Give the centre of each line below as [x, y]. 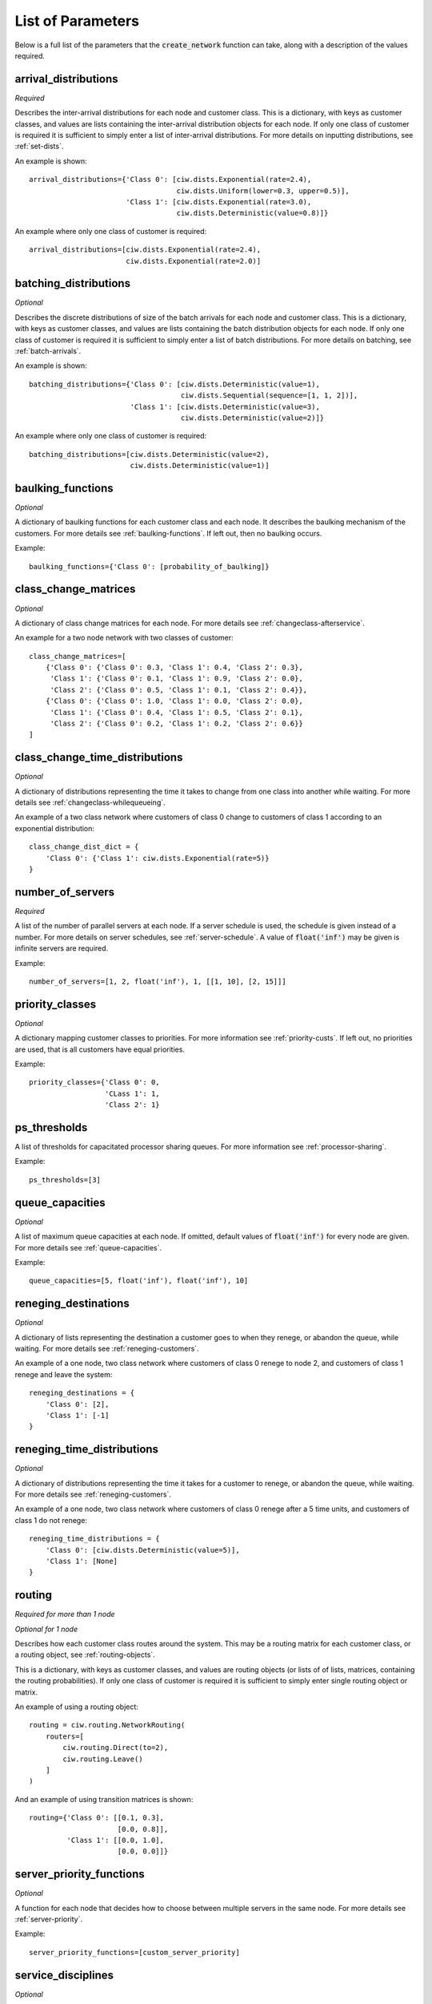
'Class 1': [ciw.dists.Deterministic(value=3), [225, 406]
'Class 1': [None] [82, 1561]
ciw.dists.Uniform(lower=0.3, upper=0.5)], [263, 191]
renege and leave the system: [64, 1374]
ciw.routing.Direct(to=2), [116, 1748]
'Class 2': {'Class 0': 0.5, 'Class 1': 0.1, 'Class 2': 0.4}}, [179, 690]
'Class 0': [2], [77, 1404]
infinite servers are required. [62, 948]
